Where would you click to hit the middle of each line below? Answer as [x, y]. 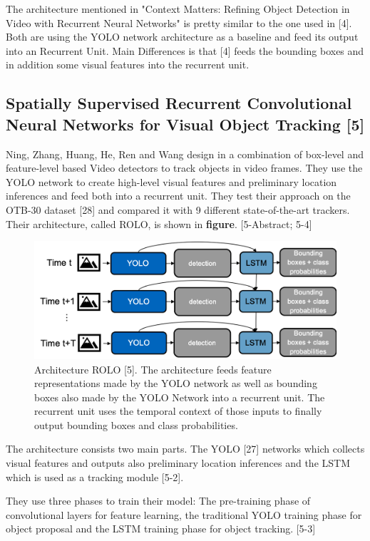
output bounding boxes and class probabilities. [136, 424]
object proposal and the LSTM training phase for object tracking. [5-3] [161, 529]
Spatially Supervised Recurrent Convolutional [179, 103]
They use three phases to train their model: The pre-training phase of [158, 501]
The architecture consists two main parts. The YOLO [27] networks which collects [185, 449]
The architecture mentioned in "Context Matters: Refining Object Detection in [178, 9]
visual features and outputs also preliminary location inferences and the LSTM [178, 463]
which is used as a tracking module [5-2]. [95, 476]
